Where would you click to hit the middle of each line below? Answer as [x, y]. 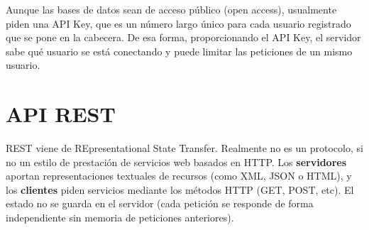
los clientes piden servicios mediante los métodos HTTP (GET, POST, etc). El [180, 189]
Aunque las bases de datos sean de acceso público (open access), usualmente [171, 9]
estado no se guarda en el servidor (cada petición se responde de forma [160, 203]
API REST [61, 114]
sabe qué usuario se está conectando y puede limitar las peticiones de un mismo [179, 51]
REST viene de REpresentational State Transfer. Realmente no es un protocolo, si [184, 148]
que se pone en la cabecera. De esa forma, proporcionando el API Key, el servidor [183, 37]
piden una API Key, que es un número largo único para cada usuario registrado [178, 23]
